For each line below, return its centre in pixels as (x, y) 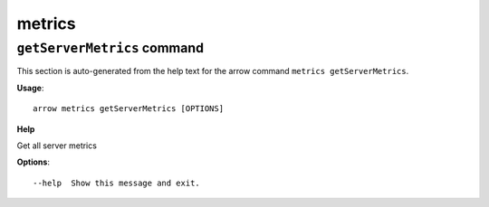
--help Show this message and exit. (117, 183)
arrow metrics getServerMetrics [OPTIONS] (129, 109)
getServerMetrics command (110, 48)
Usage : (30, 88)
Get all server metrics (57, 146)
